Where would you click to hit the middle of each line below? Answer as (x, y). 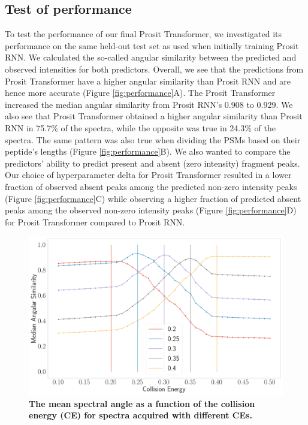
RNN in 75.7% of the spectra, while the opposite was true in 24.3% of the (140, 127)
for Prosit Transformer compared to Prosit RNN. (95, 221)
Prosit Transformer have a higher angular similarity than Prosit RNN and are (148, 81)
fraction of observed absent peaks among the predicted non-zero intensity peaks (151, 186)
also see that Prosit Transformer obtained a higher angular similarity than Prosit (154, 116)
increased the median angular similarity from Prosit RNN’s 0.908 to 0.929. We (149, 104)
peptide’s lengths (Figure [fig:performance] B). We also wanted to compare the (148, 151)
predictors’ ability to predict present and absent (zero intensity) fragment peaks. (153, 163)
